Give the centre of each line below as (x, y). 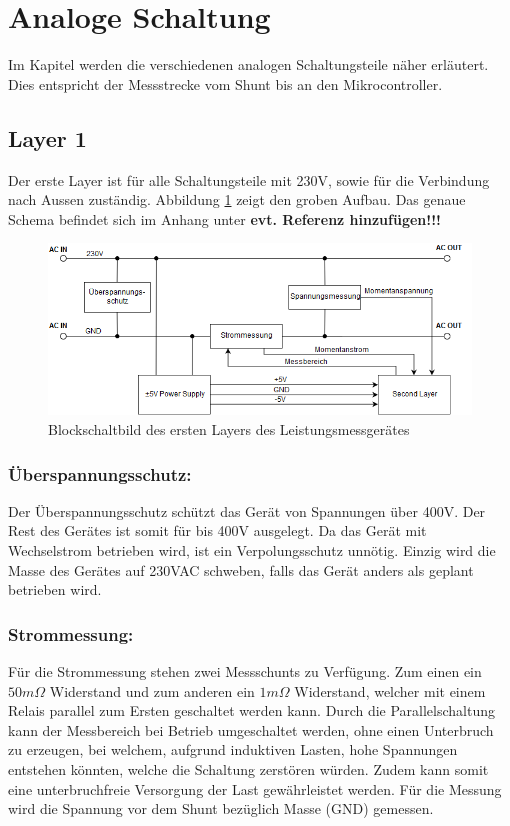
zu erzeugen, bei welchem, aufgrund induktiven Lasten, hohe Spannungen (233, 749)
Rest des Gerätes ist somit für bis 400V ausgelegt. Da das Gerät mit (217, 530)
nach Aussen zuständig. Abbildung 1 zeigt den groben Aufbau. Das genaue (237, 199)
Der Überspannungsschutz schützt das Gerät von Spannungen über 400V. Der (247, 510)
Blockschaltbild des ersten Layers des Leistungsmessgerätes (229, 429)
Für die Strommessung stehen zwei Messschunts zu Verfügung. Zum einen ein (245, 671)
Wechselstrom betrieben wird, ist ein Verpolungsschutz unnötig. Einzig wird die (252, 550)
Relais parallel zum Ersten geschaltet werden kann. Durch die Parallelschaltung (252, 710)
